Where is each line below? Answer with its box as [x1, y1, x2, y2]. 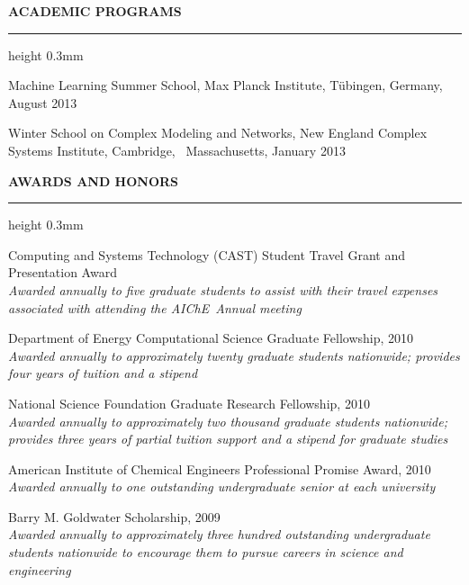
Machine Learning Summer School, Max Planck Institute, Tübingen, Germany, [8, 76, 443, 94]
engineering [8, 560, 71, 579]
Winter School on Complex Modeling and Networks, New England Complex [8, 123, 428, 142]
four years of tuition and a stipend [8, 364, 198, 382]
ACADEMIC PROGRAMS [8, 2, 182, 20]
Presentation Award [8, 263, 117, 282]
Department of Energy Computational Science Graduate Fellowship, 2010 [8, 328, 414, 347]
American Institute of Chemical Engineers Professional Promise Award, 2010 [8, 459, 431, 478]
